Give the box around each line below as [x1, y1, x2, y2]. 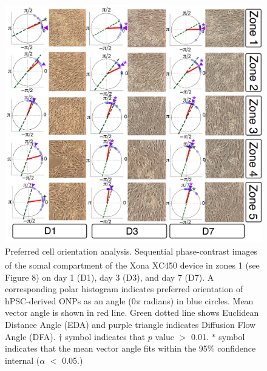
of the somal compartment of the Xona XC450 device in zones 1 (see [5, 258, 260, 271]
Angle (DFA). [5, 330, 56, 343]
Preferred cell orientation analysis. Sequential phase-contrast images [5, 244, 258, 257]
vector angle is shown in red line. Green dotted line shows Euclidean [5, 306, 259, 319]
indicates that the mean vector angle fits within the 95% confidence [5, 342, 256, 355]
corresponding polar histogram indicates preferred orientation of [5, 282, 243, 295]
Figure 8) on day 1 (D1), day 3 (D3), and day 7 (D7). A [5, 270, 214, 283]
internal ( [5, 353, 40, 366]
